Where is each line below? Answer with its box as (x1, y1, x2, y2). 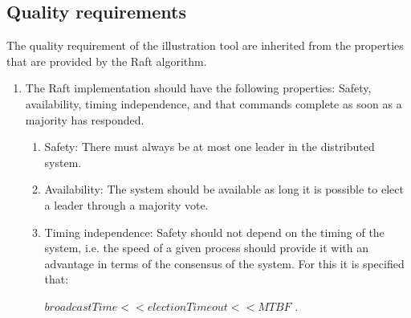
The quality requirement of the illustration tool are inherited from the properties (6, 37, 404, 54)
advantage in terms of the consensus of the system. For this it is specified (44, 255, 405, 271)
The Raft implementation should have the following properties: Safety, (25, 79, 372, 96)
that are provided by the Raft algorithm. (6, 52, 207, 69)
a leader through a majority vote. (44, 196, 209, 213)
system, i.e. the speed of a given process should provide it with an (44, 239, 369, 256)
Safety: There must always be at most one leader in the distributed (44, 138, 375, 155)
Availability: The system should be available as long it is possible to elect (44, 181, 404, 198)
